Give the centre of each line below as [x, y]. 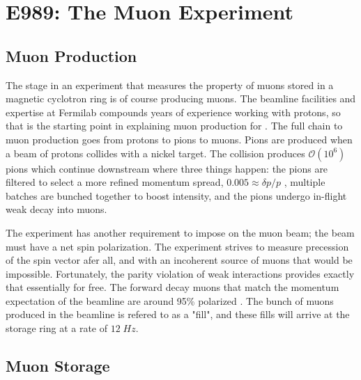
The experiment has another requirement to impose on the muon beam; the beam [180, 232]
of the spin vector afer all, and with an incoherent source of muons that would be [179, 260]
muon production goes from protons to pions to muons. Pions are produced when [179, 139]
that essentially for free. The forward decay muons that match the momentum [172, 287]
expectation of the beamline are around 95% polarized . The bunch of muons [170, 300]
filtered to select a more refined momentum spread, [115, 182]
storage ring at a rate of [57, 328]
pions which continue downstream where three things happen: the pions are [167, 168]
